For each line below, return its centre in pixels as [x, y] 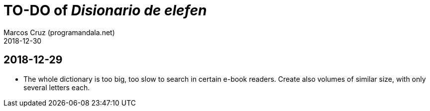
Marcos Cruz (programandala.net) [59, 32]
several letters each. [57, 87]
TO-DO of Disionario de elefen [105, 10]
